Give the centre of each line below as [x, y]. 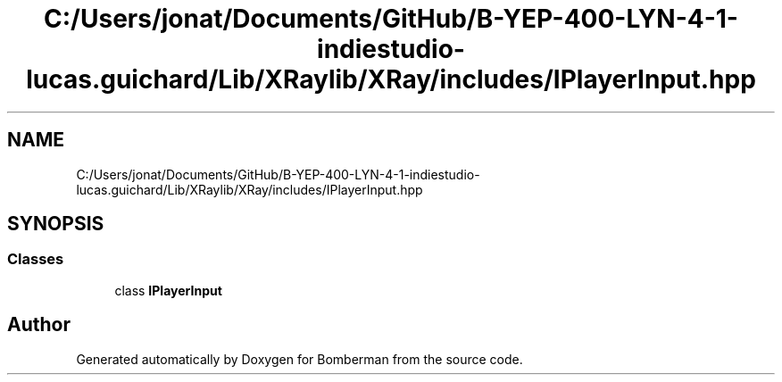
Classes [36, 259]
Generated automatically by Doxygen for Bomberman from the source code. [299, 359]
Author [39, 325]
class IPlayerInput [168, 290]
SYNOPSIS [56, 224]
